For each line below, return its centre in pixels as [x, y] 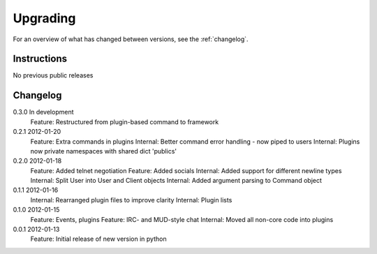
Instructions [40, 59]
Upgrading [44, 18]
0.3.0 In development [43, 112]
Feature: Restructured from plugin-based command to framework [125, 121]
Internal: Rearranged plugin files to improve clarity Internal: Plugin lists [131, 200]
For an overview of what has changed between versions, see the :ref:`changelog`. [131, 39]
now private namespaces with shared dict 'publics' [104, 151]
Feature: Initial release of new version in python [98, 239]
